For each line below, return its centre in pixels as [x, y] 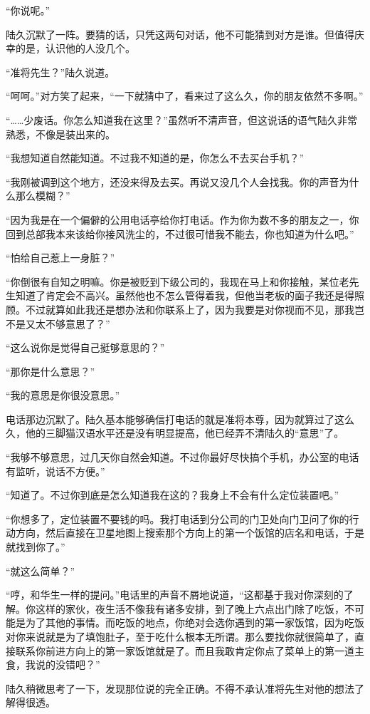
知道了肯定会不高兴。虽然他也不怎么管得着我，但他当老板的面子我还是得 [185, 295]
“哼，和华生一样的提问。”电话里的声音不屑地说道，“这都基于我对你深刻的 [175, 595]
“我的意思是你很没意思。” [63, 395]
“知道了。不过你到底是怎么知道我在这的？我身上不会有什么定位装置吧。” [173, 495]
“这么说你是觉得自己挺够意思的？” [85, 347]
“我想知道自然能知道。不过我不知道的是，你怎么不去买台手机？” [155, 158]
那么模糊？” [43, 196]
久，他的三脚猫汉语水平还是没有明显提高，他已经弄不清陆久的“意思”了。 [175, 433]
